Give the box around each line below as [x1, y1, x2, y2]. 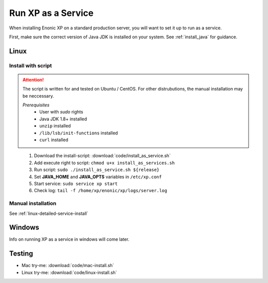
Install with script [9, 62, 52, 69]
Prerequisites [22, 102, 50, 108]
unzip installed [39, 123, 71, 129]
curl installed [39, 137, 68, 143]
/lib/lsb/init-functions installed [39, 130, 118, 136]
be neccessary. [22, 93, 54, 99]
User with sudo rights [39, 109, 83, 115]
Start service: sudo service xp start [34, 181, 118, 187]
